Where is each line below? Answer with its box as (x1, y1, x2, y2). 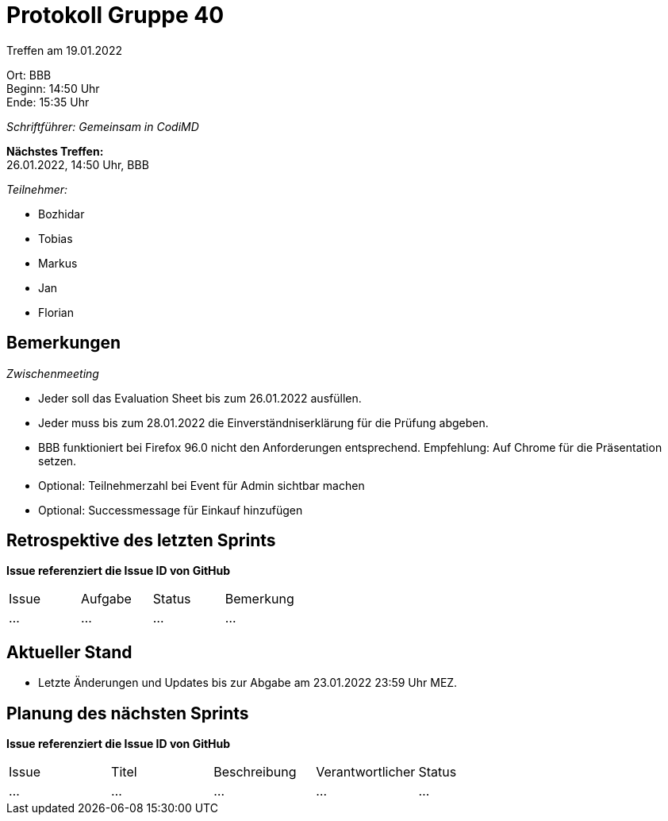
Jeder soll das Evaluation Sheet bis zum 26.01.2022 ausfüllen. (38, 391, 362, 405)
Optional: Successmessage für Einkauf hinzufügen (38, 503, 303, 517)
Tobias (38, 231, 73, 245)
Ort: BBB (6, 67, 52, 82)
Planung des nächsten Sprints (6, 703, 249, 723)
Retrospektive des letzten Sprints (6, 530, 276, 551)
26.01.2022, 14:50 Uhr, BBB (6, 157, 149, 172)
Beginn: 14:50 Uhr (6, 81, 100, 95)
